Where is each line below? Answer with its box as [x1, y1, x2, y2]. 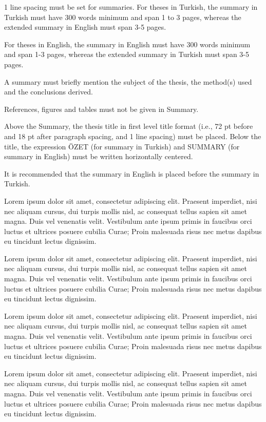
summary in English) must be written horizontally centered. [4, 151, 193, 162]
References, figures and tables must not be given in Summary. [4, 103, 199, 114]
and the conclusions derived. [4, 86, 93, 97]
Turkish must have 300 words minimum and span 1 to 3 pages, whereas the [4, 11, 241, 22]
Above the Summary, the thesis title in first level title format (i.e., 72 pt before [4, 121, 253, 131]
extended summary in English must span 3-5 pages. [4, 22, 166, 32]
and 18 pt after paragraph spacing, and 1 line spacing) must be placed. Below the [4, 130, 261, 141]
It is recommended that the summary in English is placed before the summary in [4, 168, 259, 179]
